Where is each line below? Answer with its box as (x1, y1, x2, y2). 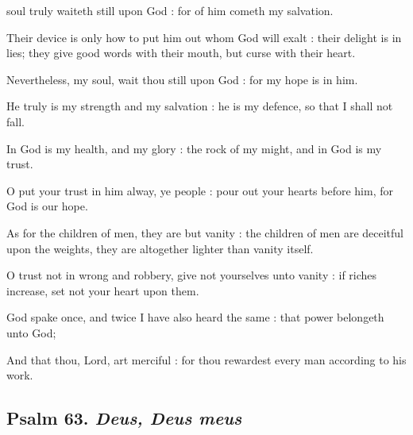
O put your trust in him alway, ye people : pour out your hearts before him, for (6, 182, 393, 198)
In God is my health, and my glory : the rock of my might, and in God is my (6, 140, 382, 156)
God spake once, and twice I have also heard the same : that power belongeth (6, 309, 384, 325)
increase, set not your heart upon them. (6, 282, 199, 298)
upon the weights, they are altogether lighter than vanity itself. (6, 240, 314, 256)
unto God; (6, 324, 56, 341)
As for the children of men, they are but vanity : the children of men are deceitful (6, 224, 403, 241)
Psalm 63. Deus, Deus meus (6, 406, 242, 430)
